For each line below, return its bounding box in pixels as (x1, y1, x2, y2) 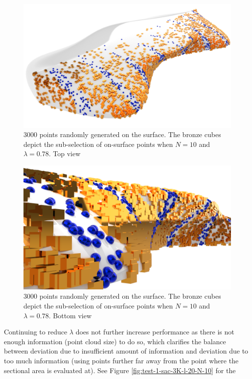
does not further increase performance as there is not (75, 327, 234, 337)
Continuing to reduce (4, 327, 68, 337)
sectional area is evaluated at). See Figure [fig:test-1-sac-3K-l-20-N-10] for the (4, 365, 236, 375)
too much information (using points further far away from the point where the (4, 355, 239, 365)
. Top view (48, 148, 81, 159)
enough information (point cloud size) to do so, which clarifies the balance (4, 336, 226, 346)
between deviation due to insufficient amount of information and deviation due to (4, 346, 249, 356)
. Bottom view (48, 310, 92, 320)
